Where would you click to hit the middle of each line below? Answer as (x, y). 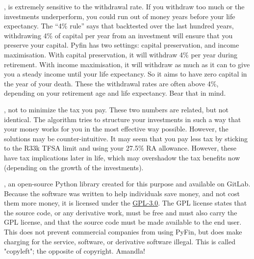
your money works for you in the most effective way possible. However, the (116, 129)
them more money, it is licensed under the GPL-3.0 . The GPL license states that (126, 203)
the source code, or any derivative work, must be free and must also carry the (121, 212)
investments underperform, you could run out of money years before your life (120, 16)
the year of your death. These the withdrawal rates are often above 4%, (111, 83)
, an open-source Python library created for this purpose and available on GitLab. (127, 184)
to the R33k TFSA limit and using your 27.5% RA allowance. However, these (120, 148)
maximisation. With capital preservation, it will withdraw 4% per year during (121, 54)
